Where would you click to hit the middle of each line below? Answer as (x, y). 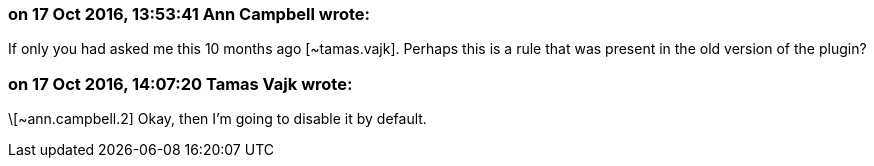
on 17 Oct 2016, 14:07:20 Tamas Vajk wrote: (180, 83)
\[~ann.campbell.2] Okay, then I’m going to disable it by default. (217, 119)
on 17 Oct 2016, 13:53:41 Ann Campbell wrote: (189, 14)
